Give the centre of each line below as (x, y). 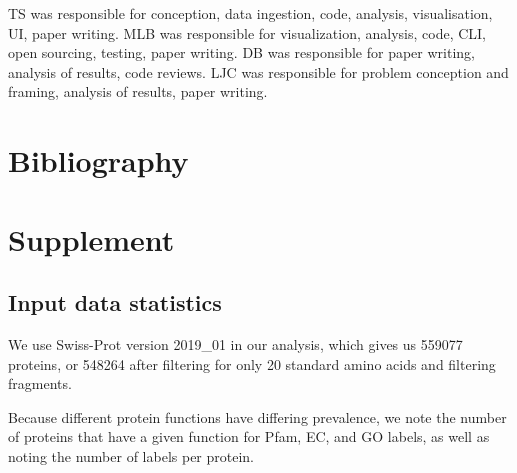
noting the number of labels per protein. (131, 455)
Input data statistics (115, 302)
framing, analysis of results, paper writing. (138, 91)
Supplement (91, 238)
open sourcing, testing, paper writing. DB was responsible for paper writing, (241, 52)
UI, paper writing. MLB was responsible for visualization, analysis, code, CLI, (247, 32)
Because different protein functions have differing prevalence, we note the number (257, 416)
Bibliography (98, 160)
